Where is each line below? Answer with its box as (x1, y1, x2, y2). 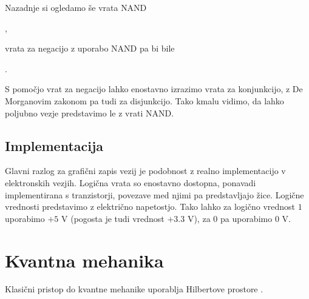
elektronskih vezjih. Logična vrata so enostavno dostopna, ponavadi (5, 176, 256, 189)
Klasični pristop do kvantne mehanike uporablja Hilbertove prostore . (5, 283, 263, 295)
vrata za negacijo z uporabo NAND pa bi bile (5, 42, 175, 55)
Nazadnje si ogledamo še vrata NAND (5, 1, 147, 13)
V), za (187, 212, 211, 224)
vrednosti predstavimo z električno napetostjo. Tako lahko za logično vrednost (5, 200, 296, 213)
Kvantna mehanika (5, 247, 164, 272)
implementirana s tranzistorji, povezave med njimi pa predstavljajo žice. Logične (5, 188, 304, 201)
